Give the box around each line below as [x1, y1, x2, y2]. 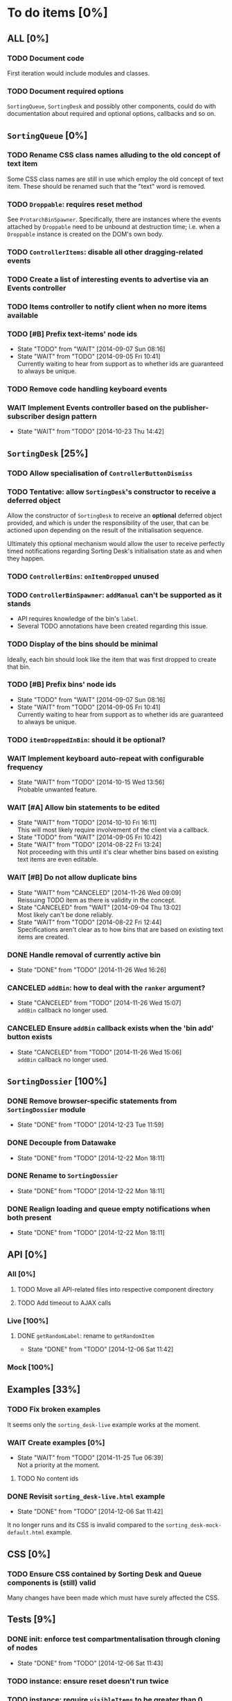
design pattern [46, 411, 97, 421]
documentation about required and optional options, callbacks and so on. [7, 110, 216, 118]
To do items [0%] [7, 5, 109, 21]
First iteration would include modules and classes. [7, 69, 150, 77]
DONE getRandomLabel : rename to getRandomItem [17, 1332, 154, 1340]
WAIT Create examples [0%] [7, 1437, 105, 1447]
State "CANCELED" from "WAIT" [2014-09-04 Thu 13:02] [17, 903, 181, 912]
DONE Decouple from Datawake [7, 1138, 116, 1147]
